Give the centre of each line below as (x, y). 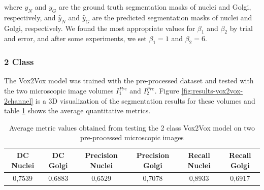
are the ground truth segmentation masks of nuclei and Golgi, (155, 7)
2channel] (19, 100)
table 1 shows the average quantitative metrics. (77, 110)
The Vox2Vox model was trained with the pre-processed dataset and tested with (129, 81)
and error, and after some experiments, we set (75, 38)
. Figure (167, 90)
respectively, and (30, 17)
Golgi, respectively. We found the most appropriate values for (100, 28)
